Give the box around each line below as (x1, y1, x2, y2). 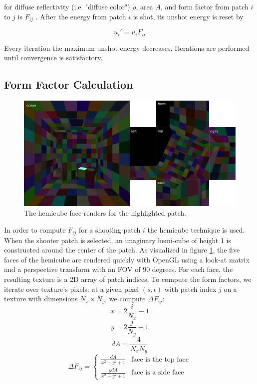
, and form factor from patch (160, 1, 249, 11)
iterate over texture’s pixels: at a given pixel (4, 283, 139, 294)
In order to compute (4, 225, 66, 235)
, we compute (105, 293, 146, 304)
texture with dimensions (4, 293, 78, 304)
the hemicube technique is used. (147, 225, 245, 235)
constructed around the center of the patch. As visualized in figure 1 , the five (4, 245, 240, 255)
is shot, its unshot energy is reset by (133, 11, 244, 21)
